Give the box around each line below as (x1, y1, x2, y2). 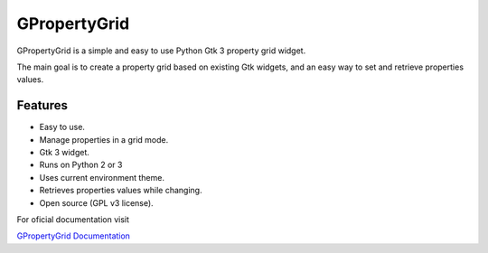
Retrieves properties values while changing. (39, 185, 202, 196)
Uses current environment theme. (39, 172, 164, 183)
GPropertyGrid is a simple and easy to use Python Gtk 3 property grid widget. (16, 45, 306, 56)
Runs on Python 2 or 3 (39, 159, 123, 171)
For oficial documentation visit (16, 213, 130, 225)
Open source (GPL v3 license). (39, 197, 154, 208)
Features (16, 98, 68, 113)
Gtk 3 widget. (39, 147, 90, 158)
